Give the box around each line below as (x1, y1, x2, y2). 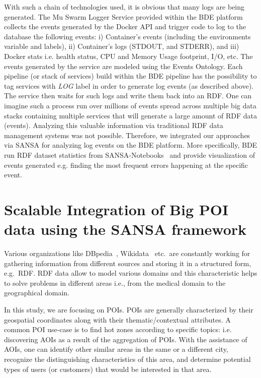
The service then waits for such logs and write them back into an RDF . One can (4, 90, 252, 101)
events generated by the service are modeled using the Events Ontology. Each (4, 60, 243, 71)
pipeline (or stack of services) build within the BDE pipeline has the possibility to (4, 71, 257, 81)
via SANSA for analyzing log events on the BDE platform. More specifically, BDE (4, 140, 257, 150)
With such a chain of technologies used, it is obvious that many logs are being (4, 2, 245, 12)
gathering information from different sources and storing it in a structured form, (4, 258, 251, 268)
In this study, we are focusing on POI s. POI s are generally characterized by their (4, 304, 253, 314)
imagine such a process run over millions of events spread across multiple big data (4, 100, 256, 110)
